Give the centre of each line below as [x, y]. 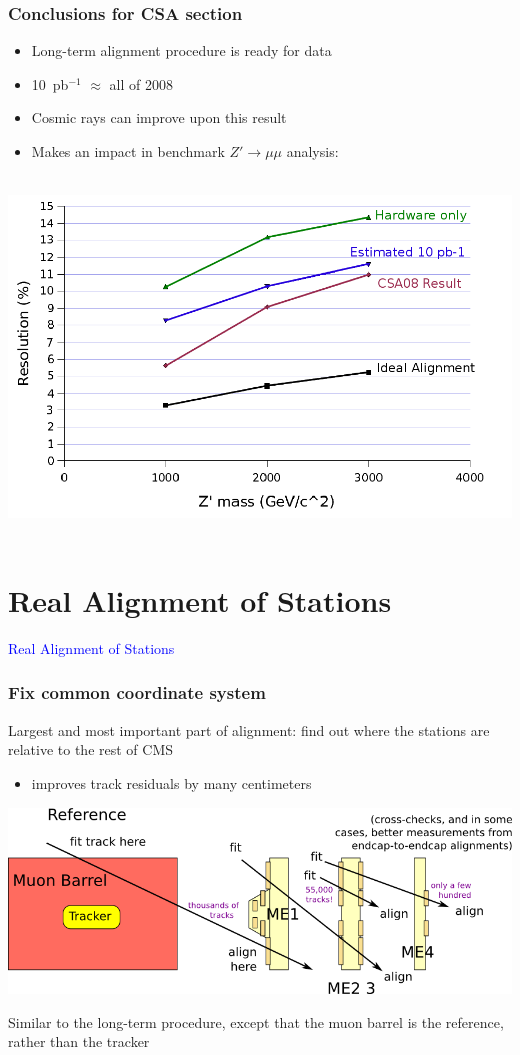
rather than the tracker [79, 1041]
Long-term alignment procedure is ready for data [181, 50]
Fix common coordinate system [137, 692]
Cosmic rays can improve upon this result [159, 117]
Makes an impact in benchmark [128, 151]
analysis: [312, 151]
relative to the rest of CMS [91, 749]
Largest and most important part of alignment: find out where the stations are [249, 729]
